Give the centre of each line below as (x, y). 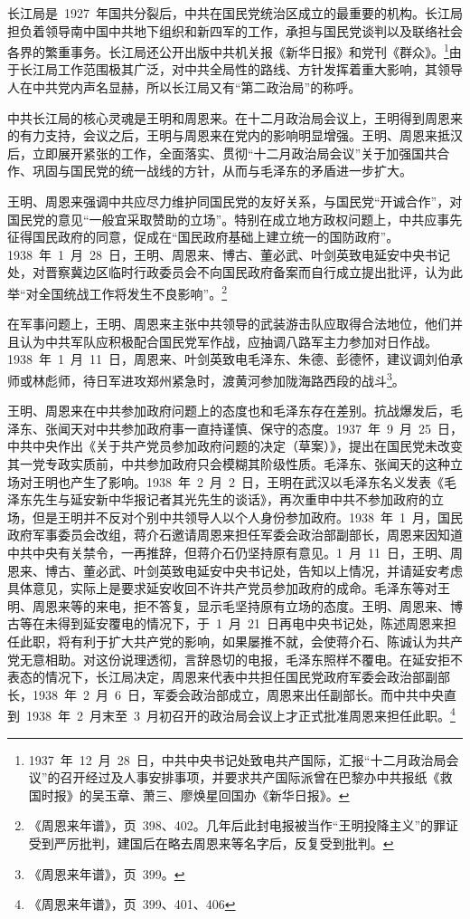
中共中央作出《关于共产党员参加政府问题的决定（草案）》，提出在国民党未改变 (235, 446)
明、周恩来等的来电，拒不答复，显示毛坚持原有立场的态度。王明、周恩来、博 (235, 605)
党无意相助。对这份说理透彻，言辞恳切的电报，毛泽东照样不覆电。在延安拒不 (235, 659)
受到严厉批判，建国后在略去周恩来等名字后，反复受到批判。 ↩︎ (211, 842)
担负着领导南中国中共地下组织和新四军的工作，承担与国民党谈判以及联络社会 (235, 30)
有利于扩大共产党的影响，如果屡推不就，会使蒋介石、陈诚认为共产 (266, 641)
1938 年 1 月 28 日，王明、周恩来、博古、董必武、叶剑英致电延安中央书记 (229, 254)
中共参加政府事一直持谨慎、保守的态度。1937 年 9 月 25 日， (279, 428)
